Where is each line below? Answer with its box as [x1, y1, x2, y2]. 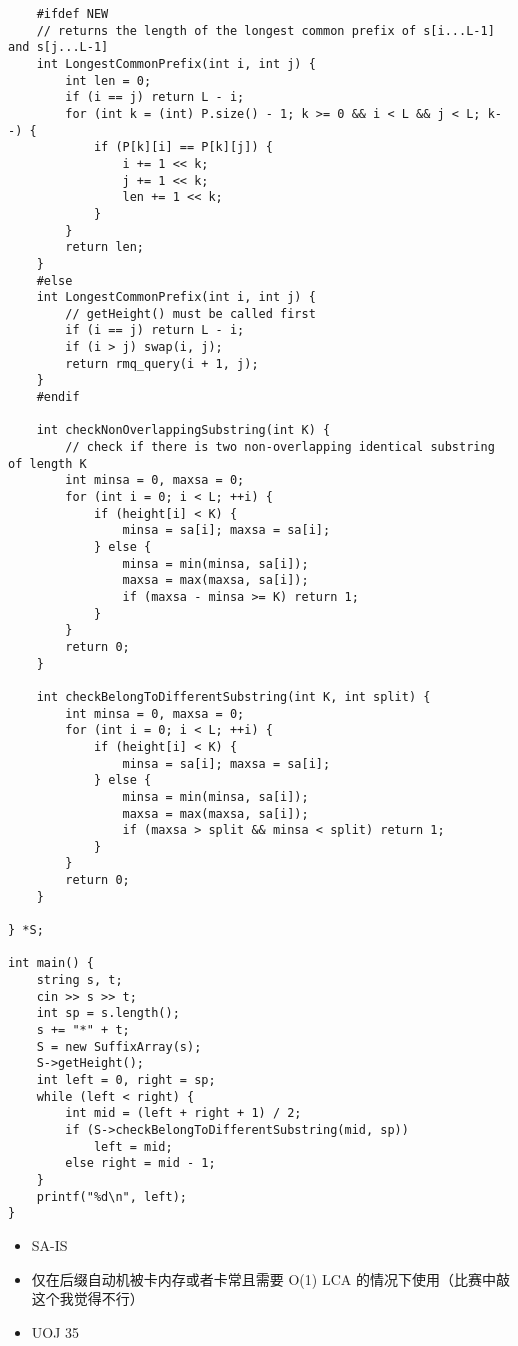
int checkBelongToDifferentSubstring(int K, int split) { [36, 689, 431, 704]
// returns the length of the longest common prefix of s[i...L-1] [36, 23, 495, 38]
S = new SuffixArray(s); [36, 1039, 202, 1054]
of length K [8, 456, 87, 471]
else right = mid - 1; [65, 1156, 216, 1171]
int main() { [8, 956, 94, 971]
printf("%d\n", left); [36, 1189, 187, 1204]
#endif [36, 390, 80, 405]
